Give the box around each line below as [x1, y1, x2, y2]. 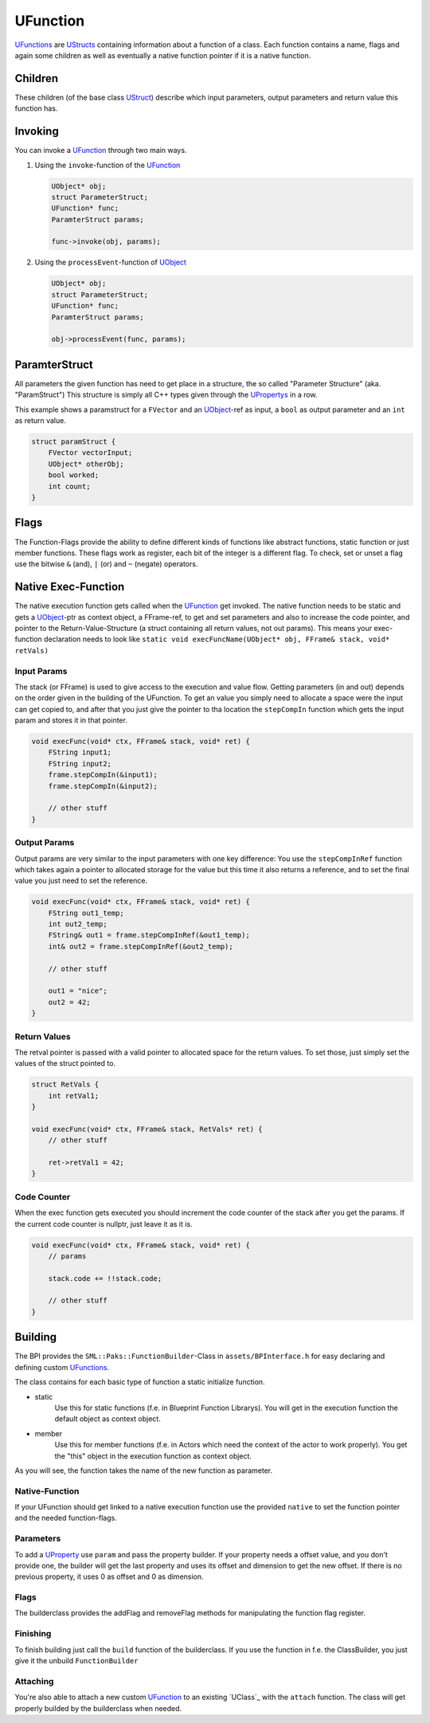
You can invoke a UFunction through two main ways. [14, 146, 187, 155]
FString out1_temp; [48, 908, 125, 918]
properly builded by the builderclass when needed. [14, 1703, 182, 1713]
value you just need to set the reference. [14, 876, 147, 886]
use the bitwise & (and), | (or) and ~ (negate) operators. [14, 559, 198, 569]
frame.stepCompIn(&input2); [48, 781, 158, 790]
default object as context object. [54, 1414, 161, 1423]
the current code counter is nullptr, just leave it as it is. [14, 1219, 193, 1228]
